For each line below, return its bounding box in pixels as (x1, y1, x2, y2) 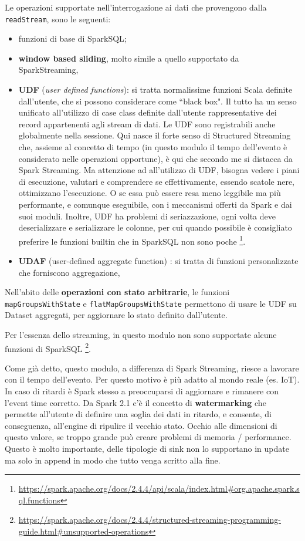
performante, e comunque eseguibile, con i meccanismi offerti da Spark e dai (18, 198, 292, 210)
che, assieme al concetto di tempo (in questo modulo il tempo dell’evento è (18, 141, 287, 153)
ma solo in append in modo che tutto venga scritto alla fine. (5, 454, 221, 466)
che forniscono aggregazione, (18, 266, 120, 278)
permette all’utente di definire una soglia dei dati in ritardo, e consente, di (5, 408, 272, 420)
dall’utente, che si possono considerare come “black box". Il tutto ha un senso (18, 94, 297, 107)
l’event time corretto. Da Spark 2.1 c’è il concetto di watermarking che (5, 396, 266, 408)
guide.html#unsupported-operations (18, 525, 149, 537)
